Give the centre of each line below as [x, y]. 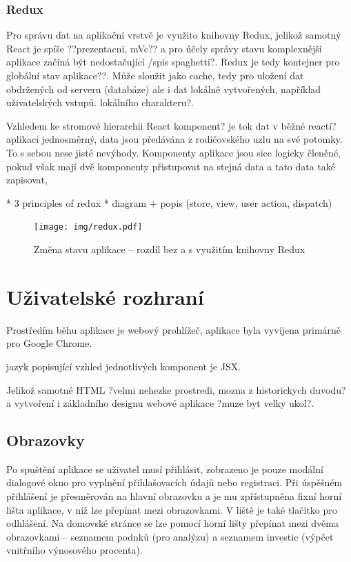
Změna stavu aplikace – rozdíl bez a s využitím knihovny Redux [170, 249]
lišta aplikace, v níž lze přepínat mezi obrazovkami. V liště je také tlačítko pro [172, 509]
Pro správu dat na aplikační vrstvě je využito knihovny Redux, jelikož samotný [174, 35]
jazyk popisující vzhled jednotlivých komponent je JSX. [124, 366]
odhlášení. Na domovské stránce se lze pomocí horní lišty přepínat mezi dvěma [172, 523]
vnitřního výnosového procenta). [74, 550]
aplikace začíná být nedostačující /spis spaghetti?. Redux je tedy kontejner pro [173, 62]
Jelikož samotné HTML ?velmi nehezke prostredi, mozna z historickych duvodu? [176, 389]
